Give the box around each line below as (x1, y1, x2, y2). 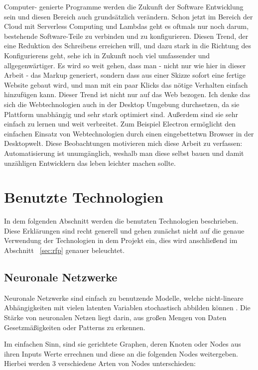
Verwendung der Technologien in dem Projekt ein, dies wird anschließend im (4, 235, 238, 246)
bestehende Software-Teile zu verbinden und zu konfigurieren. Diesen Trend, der (4, 30, 249, 41)
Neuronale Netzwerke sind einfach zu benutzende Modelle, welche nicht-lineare (4, 292, 244, 303)
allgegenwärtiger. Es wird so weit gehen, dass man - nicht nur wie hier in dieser (4, 60, 246, 70)
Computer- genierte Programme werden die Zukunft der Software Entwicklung (4, 1, 244, 11)
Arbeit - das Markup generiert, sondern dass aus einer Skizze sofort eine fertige (4, 70, 246, 80)
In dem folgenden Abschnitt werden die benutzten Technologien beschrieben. (4, 216, 239, 226)
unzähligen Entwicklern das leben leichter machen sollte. (4, 157, 176, 168)
